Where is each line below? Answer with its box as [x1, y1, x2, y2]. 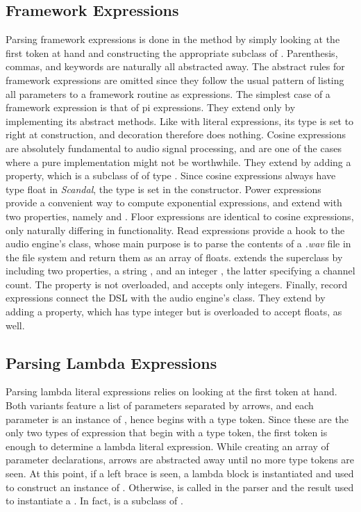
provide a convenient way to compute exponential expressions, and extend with [6, 195, 342, 210]
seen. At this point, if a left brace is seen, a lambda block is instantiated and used [6, 466, 354, 481]
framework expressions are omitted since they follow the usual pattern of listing [6, 72, 344, 87]
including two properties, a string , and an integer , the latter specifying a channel [6, 263, 355, 278]
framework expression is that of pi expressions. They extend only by [6, 100, 296, 115]
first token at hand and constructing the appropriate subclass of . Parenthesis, [6, 45, 338, 60]
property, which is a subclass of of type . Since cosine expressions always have [6, 168, 336, 183]
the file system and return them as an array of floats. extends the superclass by [6, 249, 343, 264]
